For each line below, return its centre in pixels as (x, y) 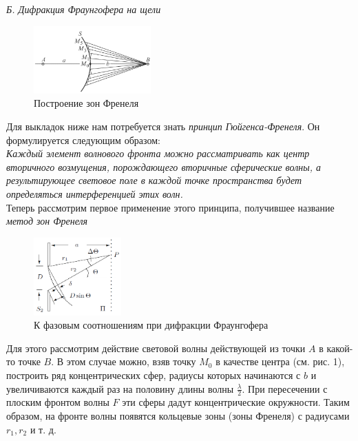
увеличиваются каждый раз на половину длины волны (120, 388)
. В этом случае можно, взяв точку (124, 361)
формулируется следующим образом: (83, 140)
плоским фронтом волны (58, 402)
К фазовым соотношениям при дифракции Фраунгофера (151, 325)
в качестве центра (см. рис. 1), (280, 361)
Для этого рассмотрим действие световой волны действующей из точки (156, 348)
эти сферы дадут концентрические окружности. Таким (236, 402)
